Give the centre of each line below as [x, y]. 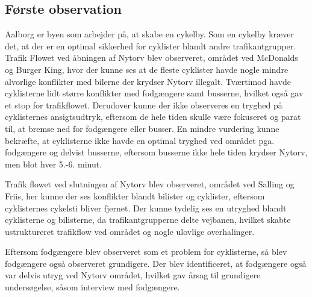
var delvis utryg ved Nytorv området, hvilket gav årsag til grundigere [133, 275]
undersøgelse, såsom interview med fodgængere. [92, 287]
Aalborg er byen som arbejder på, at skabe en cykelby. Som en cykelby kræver [149, 34]
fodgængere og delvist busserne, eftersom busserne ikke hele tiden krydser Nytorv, [156, 152]
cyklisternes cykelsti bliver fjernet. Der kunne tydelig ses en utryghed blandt [146, 208]
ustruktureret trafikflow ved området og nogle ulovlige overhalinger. [130, 231]
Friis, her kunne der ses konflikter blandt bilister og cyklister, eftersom [135, 195]
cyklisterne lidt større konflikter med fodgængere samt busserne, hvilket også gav [154, 93]
